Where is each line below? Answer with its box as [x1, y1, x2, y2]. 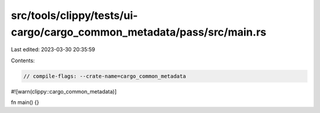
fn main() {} [11, 99, 40, 106]
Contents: [11, 57, 35, 64]
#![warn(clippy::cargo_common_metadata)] [11, 88, 117, 95]
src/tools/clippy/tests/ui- [11, 9, 138, 22]
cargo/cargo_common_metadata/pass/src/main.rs [11, 25, 267, 38]
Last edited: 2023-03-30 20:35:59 [11, 46, 95, 53]
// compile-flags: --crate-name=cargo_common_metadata [23, 73, 186, 79]
